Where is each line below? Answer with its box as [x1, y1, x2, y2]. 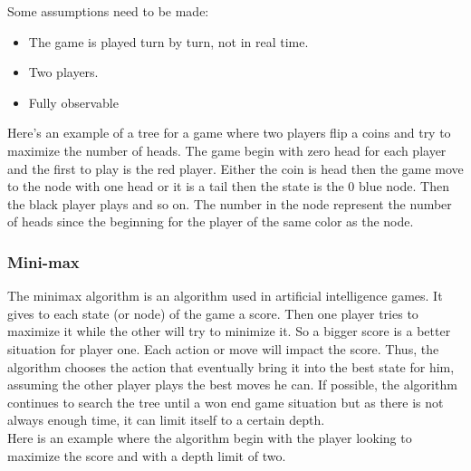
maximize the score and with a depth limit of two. [7, 446, 286, 465]
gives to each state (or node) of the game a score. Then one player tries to [7, 303, 418, 322]
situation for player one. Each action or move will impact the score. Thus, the [7, 339, 439, 358]
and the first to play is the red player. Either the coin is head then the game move [7, 159, 464, 178]
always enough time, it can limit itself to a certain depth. [7, 410, 325, 429]
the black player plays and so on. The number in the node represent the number [7, 194, 452, 213]
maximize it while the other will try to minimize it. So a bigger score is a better [7, 322, 451, 341]
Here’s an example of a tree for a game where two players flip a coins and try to [7, 123, 451, 142]
